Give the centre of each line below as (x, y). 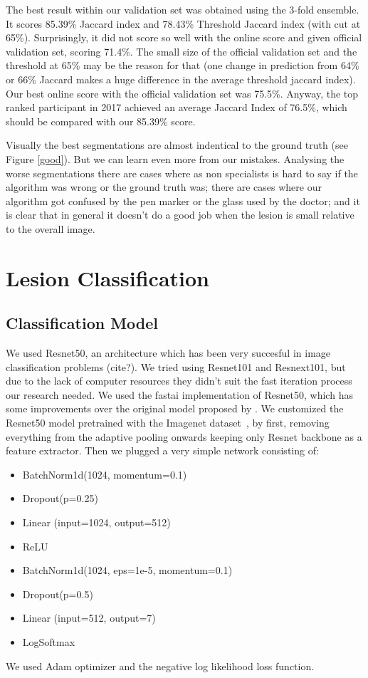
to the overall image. (51, 228)
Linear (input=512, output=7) (89, 618)
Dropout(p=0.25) (60, 498)
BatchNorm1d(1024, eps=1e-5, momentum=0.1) (127, 570)
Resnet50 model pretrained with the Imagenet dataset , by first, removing (168, 423)
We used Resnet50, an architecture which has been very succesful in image (168, 353)
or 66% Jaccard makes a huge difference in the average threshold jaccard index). (181, 79)
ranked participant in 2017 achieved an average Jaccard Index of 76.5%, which (177, 107)
